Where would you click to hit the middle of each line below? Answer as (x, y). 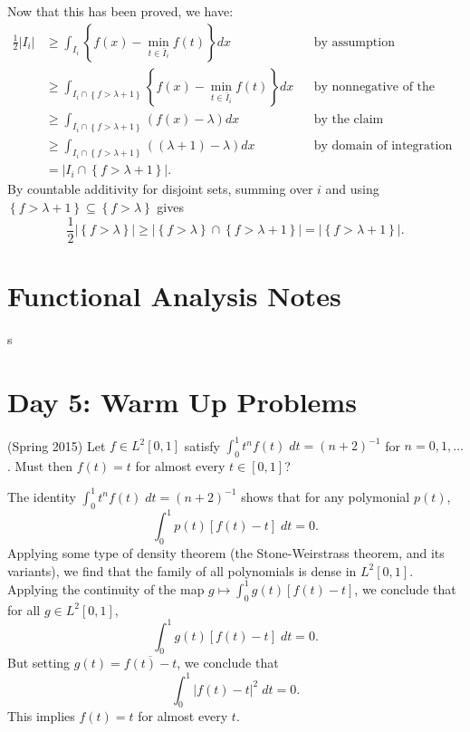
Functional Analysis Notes (174, 295)
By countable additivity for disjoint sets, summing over (160, 189)
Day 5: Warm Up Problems (182, 401)
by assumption (354, 42)
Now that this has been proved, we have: (120, 11)
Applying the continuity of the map (106, 588)
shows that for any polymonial (326, 496)
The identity (42, 496)
